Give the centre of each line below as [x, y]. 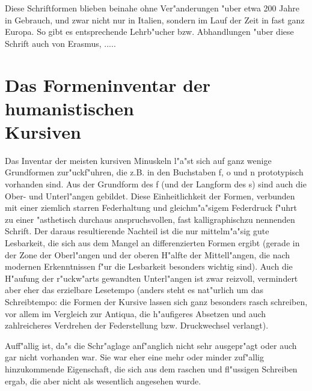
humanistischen [70, 108]
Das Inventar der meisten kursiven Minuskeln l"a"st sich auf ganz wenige [138, 160]
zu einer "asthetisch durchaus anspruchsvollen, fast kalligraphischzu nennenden [150, 219]
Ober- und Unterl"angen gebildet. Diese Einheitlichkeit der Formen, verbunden [150, 195]
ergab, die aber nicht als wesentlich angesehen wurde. [103, 380]
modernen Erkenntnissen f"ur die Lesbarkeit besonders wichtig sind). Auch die [149, 266]
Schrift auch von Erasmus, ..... [60, 43]
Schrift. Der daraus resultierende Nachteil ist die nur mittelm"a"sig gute [137, 231]
